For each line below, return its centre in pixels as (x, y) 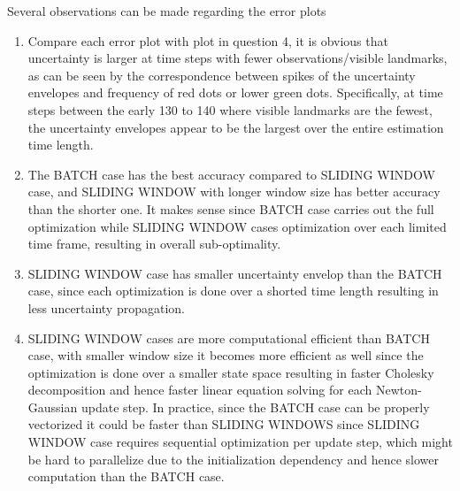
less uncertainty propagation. (106, 307)
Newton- (399, 390)
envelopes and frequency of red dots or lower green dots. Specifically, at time (235, 92)
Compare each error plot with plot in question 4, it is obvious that (208, 40)
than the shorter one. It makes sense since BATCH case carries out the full (231, 208)
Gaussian (53, 407)
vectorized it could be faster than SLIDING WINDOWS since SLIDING (224, 424)
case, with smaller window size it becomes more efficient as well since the (226, 355)
